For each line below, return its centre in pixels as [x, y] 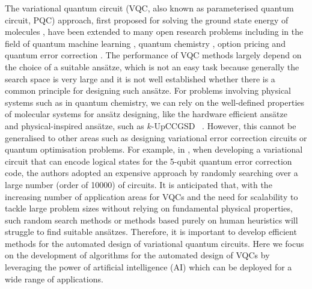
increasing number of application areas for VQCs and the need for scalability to [151, 196]
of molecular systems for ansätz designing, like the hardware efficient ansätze [146, 114]
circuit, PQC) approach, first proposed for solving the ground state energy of [147, 20]
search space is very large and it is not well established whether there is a [140, 78]
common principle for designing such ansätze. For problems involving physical [148, 90]
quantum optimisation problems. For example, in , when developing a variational [154, 149]
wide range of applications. [54, 278]
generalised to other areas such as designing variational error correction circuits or [156, 137]
